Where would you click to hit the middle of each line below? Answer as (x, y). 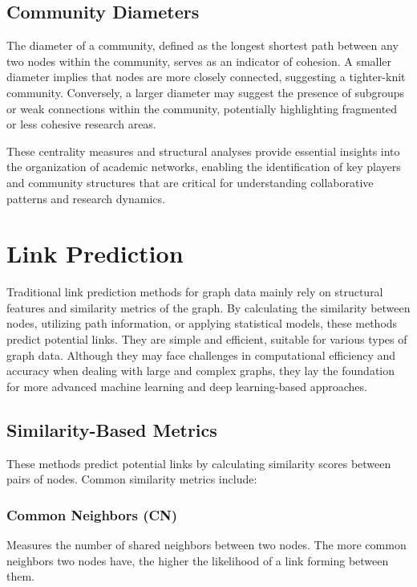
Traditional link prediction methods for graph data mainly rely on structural (195, 292)
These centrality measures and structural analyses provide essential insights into (203, 151)
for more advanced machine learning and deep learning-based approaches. (187, 386)
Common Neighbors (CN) (92, 514)
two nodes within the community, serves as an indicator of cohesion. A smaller (199, 61)
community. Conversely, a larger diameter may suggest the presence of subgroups (206, 92)
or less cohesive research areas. (81, 124)
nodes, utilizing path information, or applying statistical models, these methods (202, 323)
